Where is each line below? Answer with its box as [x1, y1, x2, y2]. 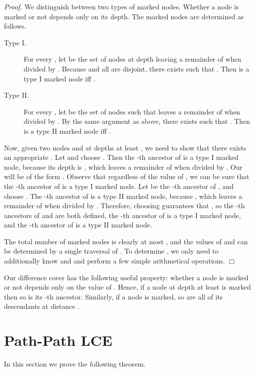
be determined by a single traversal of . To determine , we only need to [4, 246, 219, 256]
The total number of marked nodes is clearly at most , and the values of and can [4, 236, 248, 246]
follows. [4, 21, 27, 31]
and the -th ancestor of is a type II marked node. [4, 220, 152, 230]
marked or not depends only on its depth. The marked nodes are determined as [4, 11, 244, 21]
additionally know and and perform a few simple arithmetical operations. [4, 256, 225, 266]
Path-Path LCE [4, 330, 112, 350]
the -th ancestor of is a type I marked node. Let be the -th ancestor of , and [4, 181, 234, 191]
